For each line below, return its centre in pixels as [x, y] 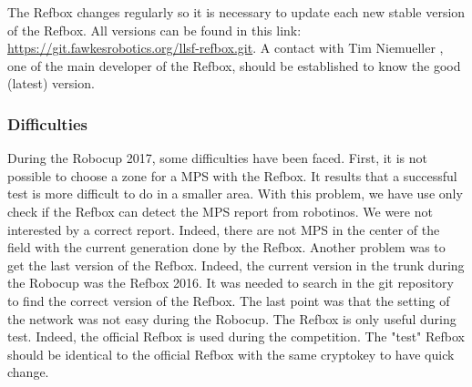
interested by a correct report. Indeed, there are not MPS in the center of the [224, 229]
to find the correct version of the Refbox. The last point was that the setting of [229, 300]
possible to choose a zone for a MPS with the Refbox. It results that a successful [232, 175]
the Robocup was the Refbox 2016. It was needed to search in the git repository [231, 283]
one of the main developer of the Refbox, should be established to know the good [234, 65]
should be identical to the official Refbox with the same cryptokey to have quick [231, 354]
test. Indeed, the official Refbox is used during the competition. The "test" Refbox [236, 336]
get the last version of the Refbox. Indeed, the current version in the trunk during [236, 265]
